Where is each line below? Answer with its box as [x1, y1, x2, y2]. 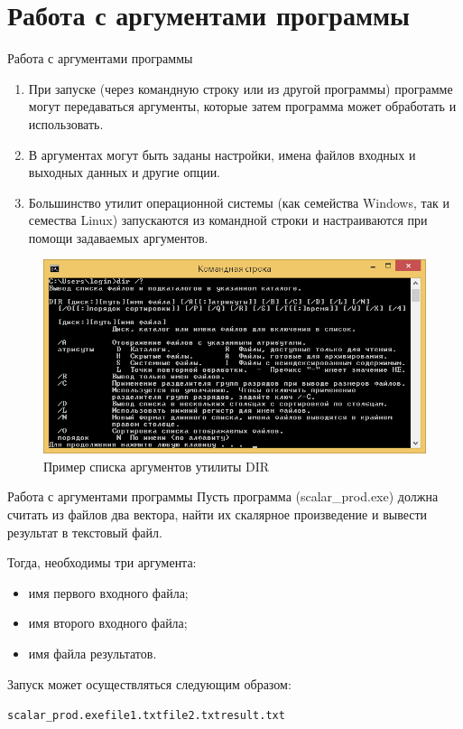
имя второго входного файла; [28, 613, 188, 632]
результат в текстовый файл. [7, 522, 162, 541]
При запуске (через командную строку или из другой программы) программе [28, 79, 453, 98]
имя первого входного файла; [28, 583, 189, 602]
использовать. [28, 114, 104, 133]
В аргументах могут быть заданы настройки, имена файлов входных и [28, 145, 416, 164]
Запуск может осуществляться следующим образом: [7, 674, 292, 693]
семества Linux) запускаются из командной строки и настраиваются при [28, 210, 428, 229]
